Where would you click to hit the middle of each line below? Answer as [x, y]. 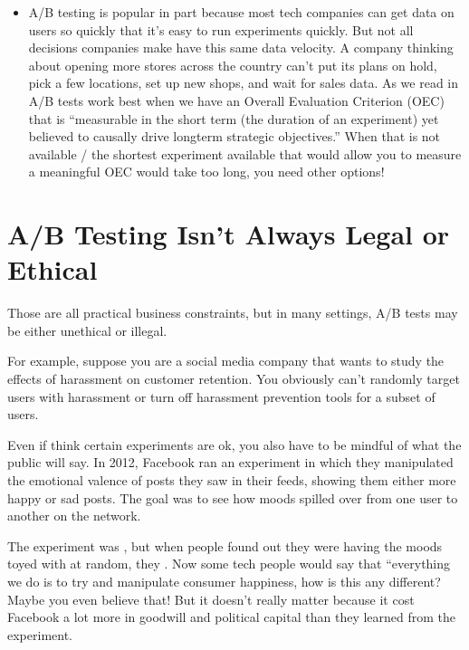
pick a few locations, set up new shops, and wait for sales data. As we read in [244, 83]
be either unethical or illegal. [87, 330]
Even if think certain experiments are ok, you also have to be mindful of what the [234, 444]
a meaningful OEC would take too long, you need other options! [206, 172]
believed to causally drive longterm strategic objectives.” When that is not [234, 136]
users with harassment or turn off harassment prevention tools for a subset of [221, 396]
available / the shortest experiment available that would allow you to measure [245, 153]
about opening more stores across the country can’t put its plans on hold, [233, 65]
